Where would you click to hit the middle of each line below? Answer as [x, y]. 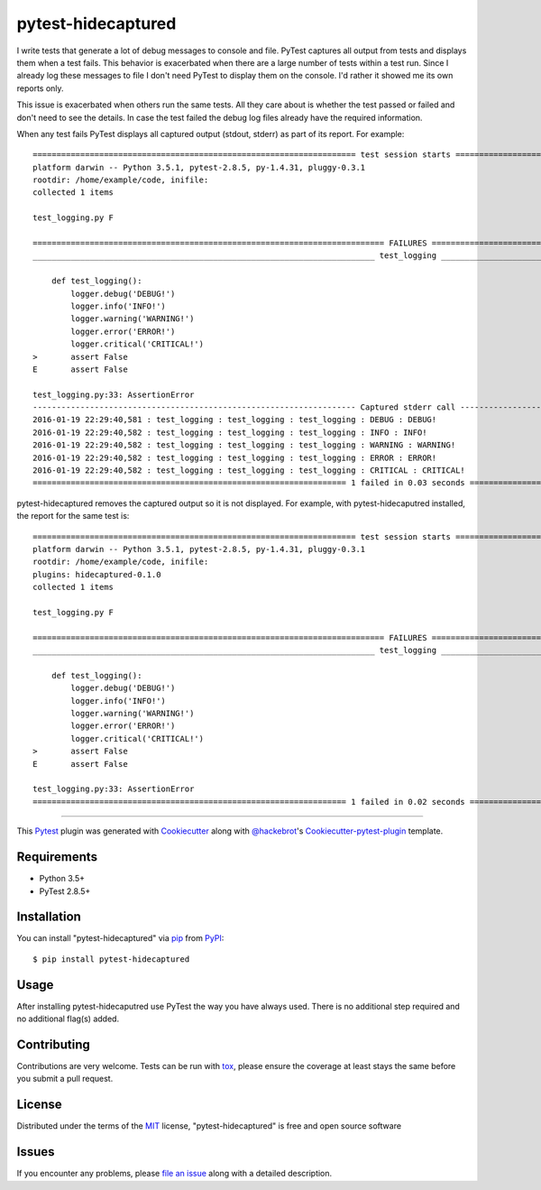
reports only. [40, 88]
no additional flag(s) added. [68, 1019]
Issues [36, 1152]
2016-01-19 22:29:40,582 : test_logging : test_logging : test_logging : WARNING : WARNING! [244, 445]
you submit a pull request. [65, 1079]
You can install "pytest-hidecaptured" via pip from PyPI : [120, 938]
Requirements [57, 857]
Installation [49, 917]
